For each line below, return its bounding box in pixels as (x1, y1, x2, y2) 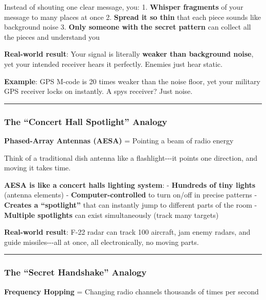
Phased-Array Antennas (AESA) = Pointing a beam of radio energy (4, 135, 234, 145)
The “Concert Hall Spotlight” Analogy (4, 115, 167, 128)
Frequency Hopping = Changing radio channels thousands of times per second (4, 286, 259, 296)
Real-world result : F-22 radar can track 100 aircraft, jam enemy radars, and (4, 227, 251, 237)
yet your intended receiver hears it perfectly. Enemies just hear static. (4, 58, 223, 69)
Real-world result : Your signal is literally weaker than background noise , (4, 48, 254, 59)
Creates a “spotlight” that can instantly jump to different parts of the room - (4, 199, 257, 210)
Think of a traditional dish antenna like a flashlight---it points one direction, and (4, 152, 258, 163)
